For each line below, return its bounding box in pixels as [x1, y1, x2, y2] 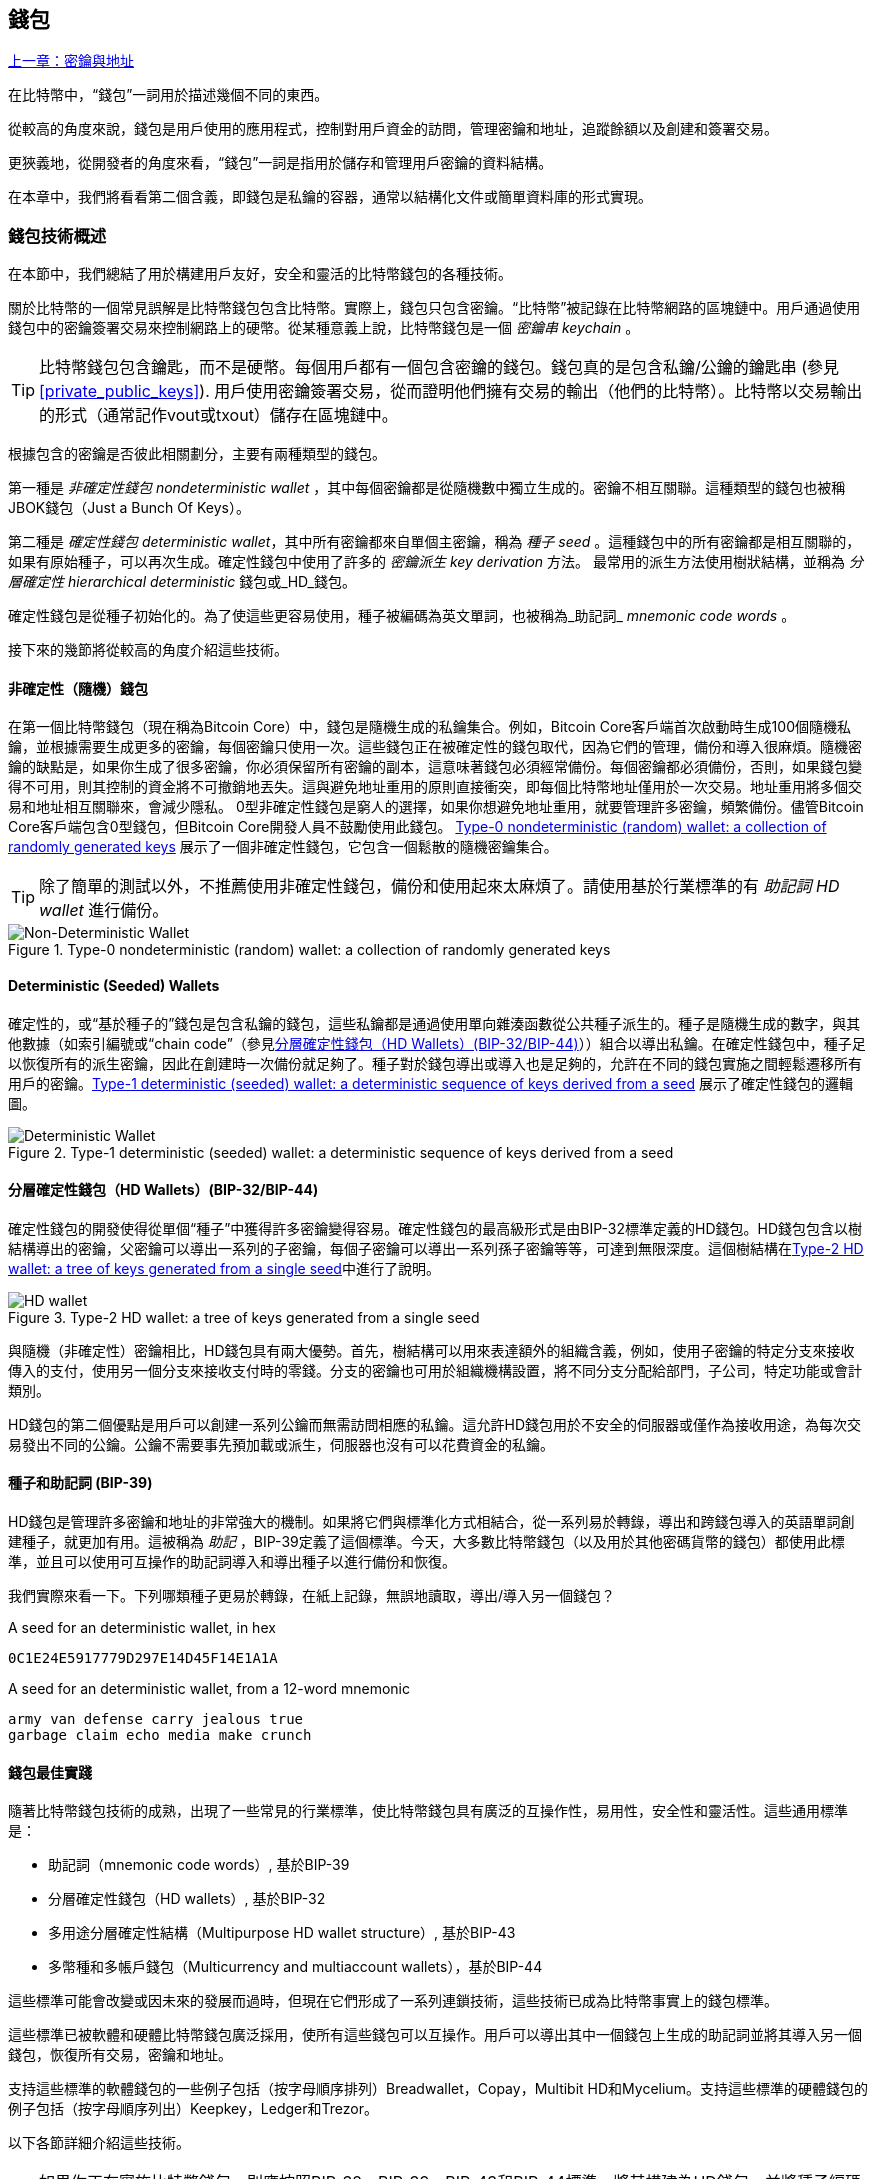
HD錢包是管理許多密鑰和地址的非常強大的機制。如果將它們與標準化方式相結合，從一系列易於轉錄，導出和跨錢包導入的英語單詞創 [8, 1513, 855, 1531]
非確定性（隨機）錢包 [8, 679, 148, 697]
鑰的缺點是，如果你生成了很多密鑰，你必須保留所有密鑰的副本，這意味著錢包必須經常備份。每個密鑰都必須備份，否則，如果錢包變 [8, 758, 862, 776]
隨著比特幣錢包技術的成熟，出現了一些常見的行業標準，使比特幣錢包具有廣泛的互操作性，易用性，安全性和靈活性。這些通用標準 [8, 1802, 848, 1820]
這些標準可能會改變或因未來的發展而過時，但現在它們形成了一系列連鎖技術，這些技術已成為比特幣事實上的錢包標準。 [8, 1992, 778, 2010]
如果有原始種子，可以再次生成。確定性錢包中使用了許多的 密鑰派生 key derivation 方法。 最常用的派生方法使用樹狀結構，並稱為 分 [8, 553, 863, 571]
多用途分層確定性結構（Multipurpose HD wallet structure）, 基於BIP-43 [48, 1924, 516, 1942]
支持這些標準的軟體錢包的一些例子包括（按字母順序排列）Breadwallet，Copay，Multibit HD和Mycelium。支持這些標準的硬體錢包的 [8, 2080, 868, 2098]
